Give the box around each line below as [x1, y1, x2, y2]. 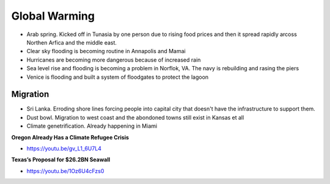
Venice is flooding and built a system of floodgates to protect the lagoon [26, 73, 209, 81]
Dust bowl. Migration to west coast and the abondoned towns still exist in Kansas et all [26, 114, 244, 121]
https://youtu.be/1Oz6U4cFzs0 [26, 167, 105, 174]
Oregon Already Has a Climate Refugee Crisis [11, 133, 130, 141]
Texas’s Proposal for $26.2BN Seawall [11, 156, 111, 163]
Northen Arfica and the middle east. [26, 39, 117, 46]
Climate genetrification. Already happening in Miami [26, 122, 158, 130]
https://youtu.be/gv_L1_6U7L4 [26, 144, 102, 152]
